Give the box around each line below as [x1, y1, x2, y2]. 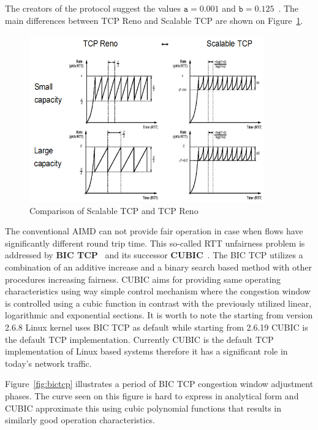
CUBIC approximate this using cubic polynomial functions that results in [5, 401, 282, 414]
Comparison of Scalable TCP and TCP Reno [29, 204, 199, 217]
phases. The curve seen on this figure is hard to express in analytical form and [5, 389, 299, 402]
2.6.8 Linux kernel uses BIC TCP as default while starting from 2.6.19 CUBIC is [5, 321, 308, 334]
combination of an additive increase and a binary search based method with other [5, 261, 312, 274]
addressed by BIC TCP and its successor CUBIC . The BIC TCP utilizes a [5, 248, 303, 261]
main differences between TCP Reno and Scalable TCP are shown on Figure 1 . [5, 13, 303, 26]
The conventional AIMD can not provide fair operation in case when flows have [5, 225, 303, 237]
